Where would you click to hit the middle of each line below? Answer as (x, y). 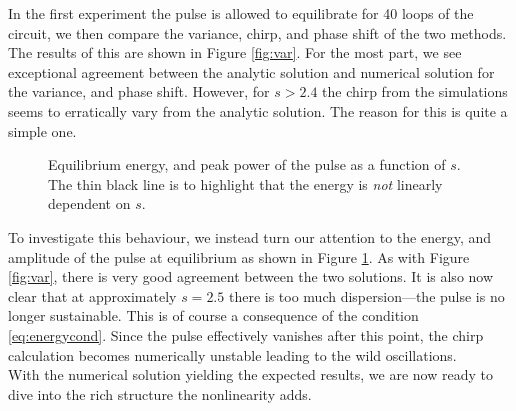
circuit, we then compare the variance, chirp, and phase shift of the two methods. (257, 32)
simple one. (42, 130)
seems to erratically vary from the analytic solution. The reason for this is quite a (258, 110)
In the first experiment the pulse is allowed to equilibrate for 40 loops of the (241, 13)
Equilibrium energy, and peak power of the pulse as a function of (247, 164)
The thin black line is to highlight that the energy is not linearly (245, 183)
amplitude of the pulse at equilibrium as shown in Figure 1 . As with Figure (239, 256)
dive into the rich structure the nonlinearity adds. (160, 393)
